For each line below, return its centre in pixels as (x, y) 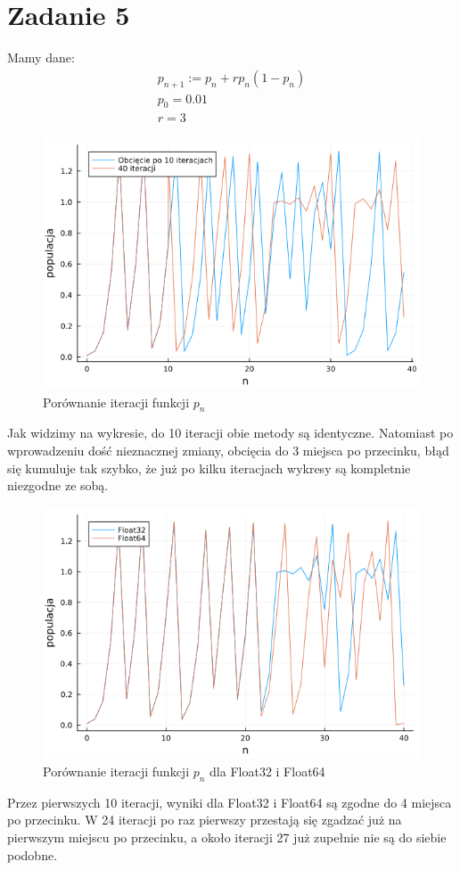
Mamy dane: (41, 57)
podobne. (33, 854)
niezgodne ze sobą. (58, 485)
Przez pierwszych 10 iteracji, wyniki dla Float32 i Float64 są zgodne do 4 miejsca (230, 802)
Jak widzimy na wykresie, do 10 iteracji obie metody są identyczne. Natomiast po (230, 433)
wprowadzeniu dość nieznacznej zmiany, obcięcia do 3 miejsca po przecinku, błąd (228, 451)
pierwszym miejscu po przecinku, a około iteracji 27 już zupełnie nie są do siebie (227, 837)
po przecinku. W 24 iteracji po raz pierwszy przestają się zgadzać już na (205, 820)
